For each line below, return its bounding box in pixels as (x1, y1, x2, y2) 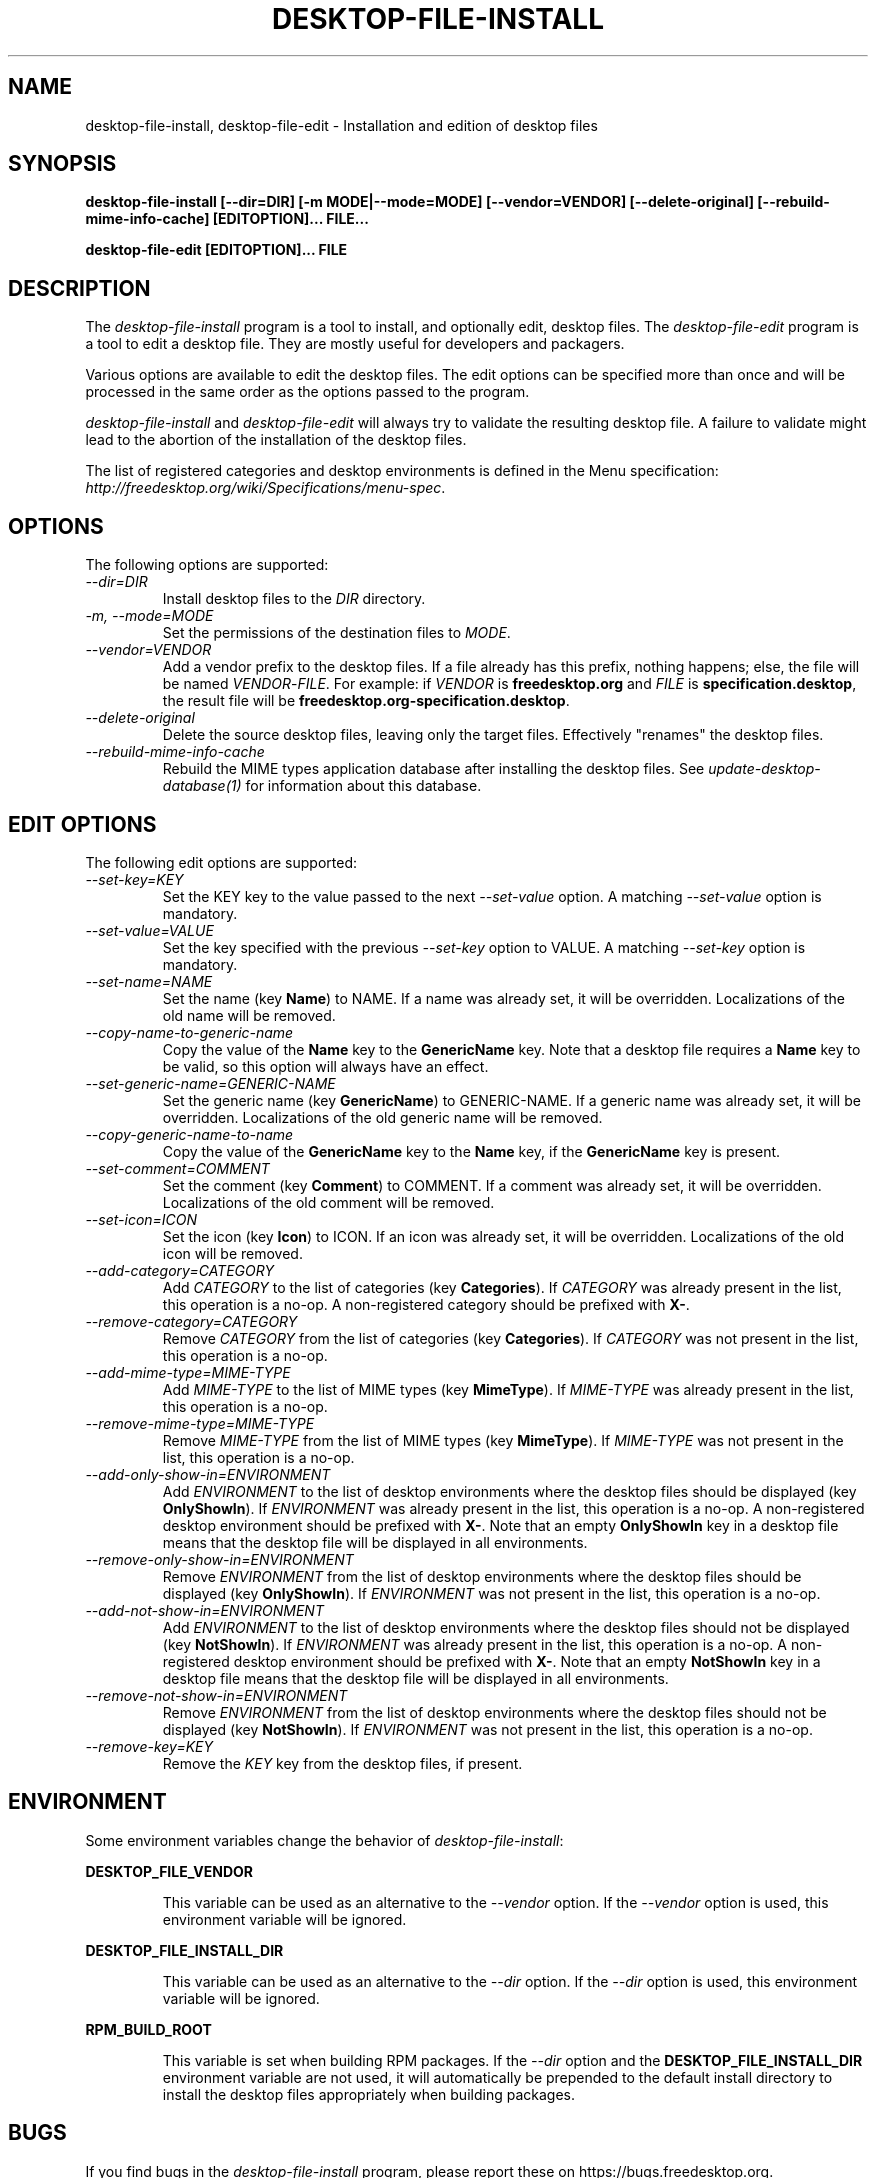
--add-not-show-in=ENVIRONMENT (85, 1601, 324, 1619)
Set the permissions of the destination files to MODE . (162, 624, 511, 642)
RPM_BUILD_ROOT (85, 2020, 212, 2038)
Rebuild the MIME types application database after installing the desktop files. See (162, 760, 705, 778)
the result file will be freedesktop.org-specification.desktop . (162, 692, 570, 710)
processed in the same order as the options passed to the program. (85, 383, 530, 401)
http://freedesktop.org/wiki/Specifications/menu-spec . (85, 479, 446, 497)
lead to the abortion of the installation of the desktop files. (85, 431, 467, 449)
